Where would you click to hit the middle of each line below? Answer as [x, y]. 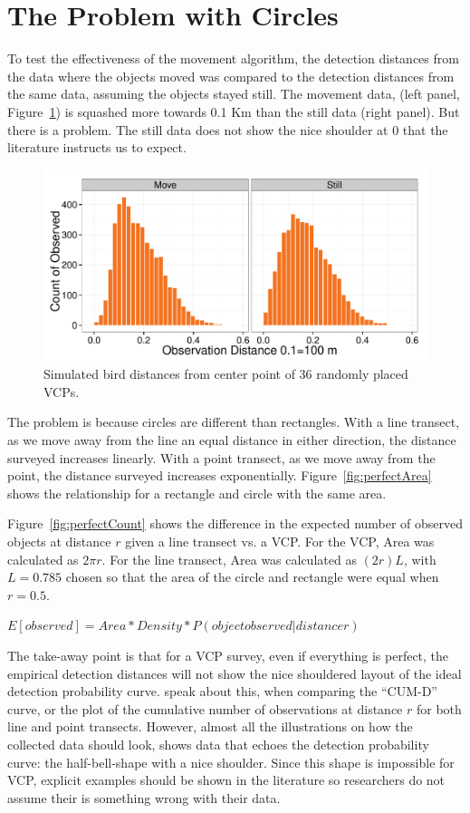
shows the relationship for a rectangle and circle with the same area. [197, 493]
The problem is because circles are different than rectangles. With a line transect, [234, 422]
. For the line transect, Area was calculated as [229, 559]
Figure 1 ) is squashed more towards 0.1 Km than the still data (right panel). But [234, 111]
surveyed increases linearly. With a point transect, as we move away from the [221, 457]
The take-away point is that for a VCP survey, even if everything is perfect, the [228, 655]
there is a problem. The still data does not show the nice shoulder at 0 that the [228, 129]
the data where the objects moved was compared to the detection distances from [231, 76]
